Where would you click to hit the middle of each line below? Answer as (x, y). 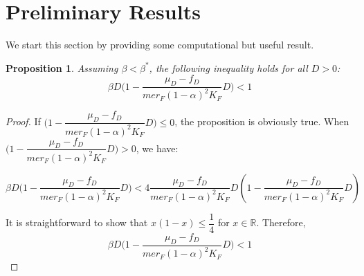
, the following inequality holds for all (228, 67)
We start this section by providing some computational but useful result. (160, 45)
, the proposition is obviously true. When (262, 121)
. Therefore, (281, 222)
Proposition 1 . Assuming (62, 67)
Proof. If (23, 121)
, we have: (157, 148)
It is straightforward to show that (77, 222)
